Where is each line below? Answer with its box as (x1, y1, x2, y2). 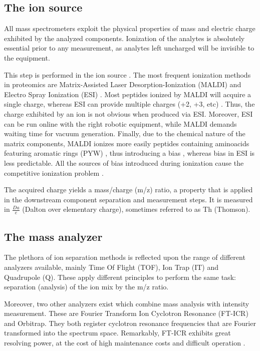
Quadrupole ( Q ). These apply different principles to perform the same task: (4, 271, 236, 282)
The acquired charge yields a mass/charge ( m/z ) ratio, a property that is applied (4, 184, 253, 195)
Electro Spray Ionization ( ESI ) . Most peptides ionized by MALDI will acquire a (4, 89, 251, 99)
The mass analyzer (4, 228, 103, 244)
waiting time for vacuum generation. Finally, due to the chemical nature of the (4, 128, 245, 139)
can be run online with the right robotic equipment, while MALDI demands (4, 118, 237, 129)
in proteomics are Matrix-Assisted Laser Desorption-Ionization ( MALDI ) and (4, 79, 241, 90)
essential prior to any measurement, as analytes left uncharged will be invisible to (4, 43, 254, 53)
